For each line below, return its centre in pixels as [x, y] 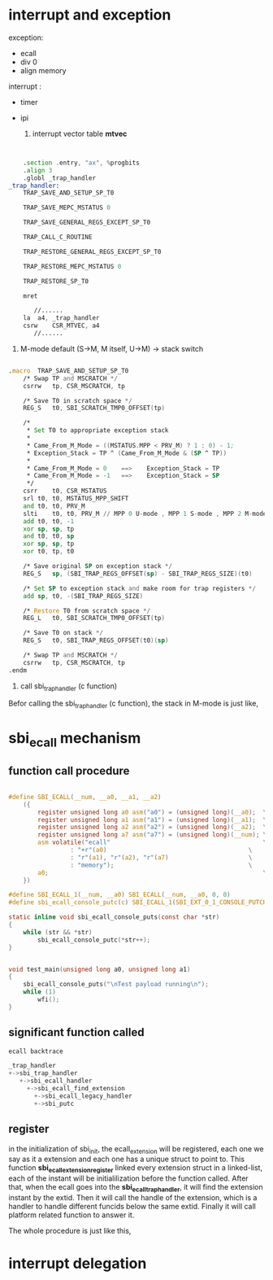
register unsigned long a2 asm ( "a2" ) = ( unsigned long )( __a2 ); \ [152, 828]
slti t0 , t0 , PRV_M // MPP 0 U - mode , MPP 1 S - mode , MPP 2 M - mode [145, 513]
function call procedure [69, 771]
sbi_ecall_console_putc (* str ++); [94, 940]
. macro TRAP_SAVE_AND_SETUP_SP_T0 [69, 371]
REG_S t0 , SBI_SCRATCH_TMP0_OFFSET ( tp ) [94, 408]
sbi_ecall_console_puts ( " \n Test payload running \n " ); [116, 985]
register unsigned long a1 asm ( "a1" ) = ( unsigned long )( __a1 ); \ [152, 819]
